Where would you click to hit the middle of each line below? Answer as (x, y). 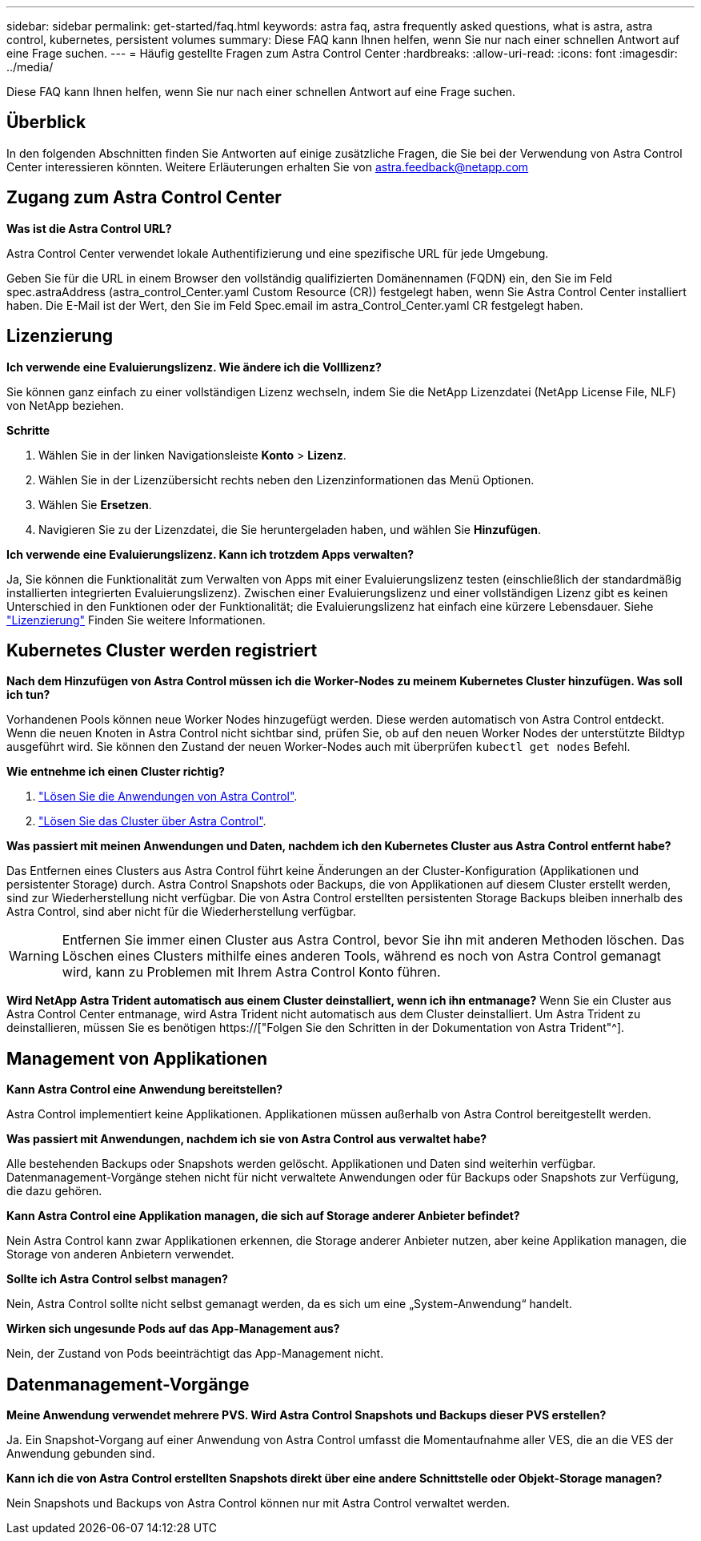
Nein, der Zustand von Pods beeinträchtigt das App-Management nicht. (195, 1354)
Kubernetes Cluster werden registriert (162, 650)
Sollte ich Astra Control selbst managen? (117, 1279)
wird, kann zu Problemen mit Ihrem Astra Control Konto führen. (251, 972)
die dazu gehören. (54, 1191)
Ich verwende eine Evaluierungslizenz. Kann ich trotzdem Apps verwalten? (210, 554)
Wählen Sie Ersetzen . (95, 504)
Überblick (46, 122)
